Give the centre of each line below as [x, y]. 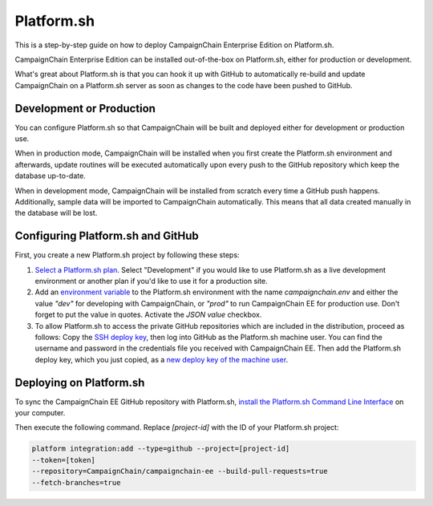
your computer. [40, 413]
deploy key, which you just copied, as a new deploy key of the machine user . [162, 359]
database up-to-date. [50, 176]
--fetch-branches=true [76, 482]
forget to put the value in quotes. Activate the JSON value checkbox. [148, 315]
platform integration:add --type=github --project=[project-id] [161, 449]
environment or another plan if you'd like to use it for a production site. [151, 281]
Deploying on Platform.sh [80, 382]
